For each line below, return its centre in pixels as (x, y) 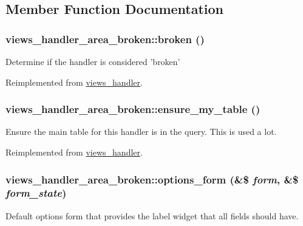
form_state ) (36, 193)
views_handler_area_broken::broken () (105, 39)
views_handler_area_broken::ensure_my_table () (133, 109)
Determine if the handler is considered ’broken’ (93, 61)
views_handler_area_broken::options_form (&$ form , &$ (152, 179)
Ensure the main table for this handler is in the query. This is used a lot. (141, 132)
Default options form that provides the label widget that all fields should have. (152, 215)
